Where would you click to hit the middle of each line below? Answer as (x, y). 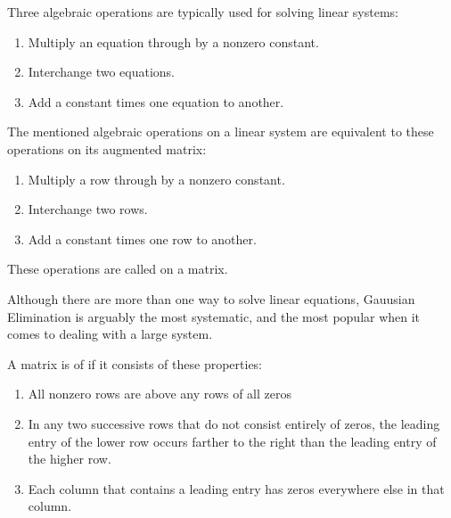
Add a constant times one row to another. (142, 238)
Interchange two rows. (88, 209)
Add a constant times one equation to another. (156, 101)
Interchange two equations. (102, 72)
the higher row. (70, 459)
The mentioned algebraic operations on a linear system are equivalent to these (221, 132)
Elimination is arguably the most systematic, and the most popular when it (214, 316)
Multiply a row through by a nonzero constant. (156, 179)
